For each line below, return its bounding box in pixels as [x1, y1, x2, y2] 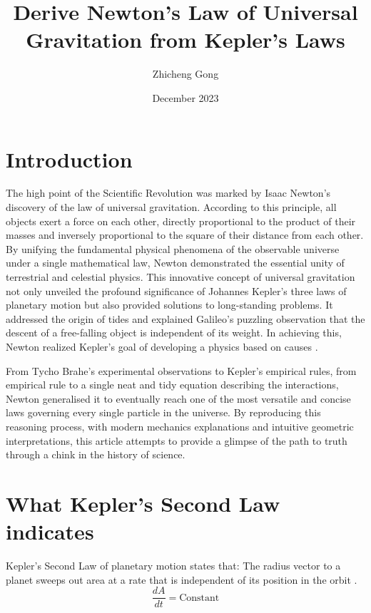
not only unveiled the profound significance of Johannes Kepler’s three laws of [6, 283, 347, 298]
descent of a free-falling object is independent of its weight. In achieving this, [6, 325, 342, 340]
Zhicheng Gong [152, 66, 219, 81]
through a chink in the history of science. [6, 447, 185, 462]
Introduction [6, 144, 133, 173]
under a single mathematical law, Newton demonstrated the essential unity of [6, 255, 345, 270]
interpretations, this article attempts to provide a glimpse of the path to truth [6, 433, 347, 448]
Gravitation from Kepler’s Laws [26, 25, 345, 54]
